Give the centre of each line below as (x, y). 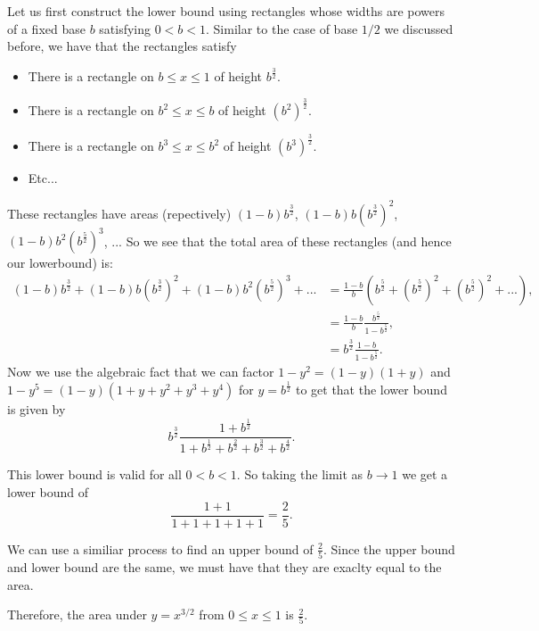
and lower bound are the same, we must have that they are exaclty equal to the (225, 566)
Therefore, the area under (77, 614)
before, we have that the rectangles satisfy (122, 46)
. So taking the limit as (300, 474)
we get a (425, 474)
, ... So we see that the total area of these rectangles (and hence (278, 241)
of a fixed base (46, 28)
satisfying (125, 28)
